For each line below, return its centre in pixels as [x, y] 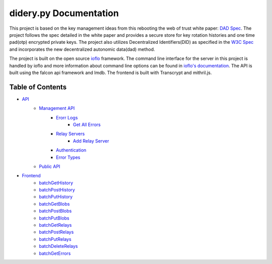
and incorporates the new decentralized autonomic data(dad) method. [82, 49]
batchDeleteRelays [58, 246]
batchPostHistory [57, 190]
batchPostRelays [56, 232]
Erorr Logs [67, 117]
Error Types [68, 157]
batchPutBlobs [54, 218]
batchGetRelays [55, 225]
